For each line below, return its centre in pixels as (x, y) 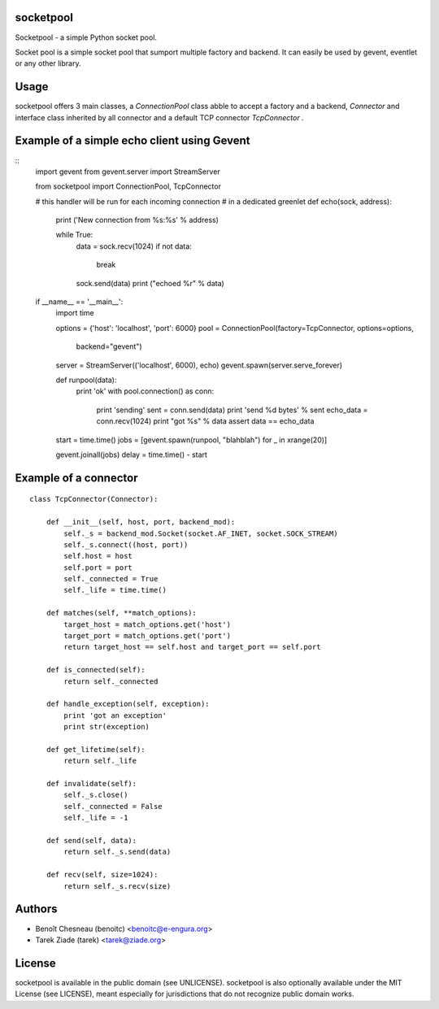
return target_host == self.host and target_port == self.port (192, 647)
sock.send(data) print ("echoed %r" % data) (150, 283)
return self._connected (111, 681)
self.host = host (98, 556)
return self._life (100, 761)
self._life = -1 (96, 818)
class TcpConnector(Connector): (94, 499)
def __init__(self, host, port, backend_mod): (141, 522)
